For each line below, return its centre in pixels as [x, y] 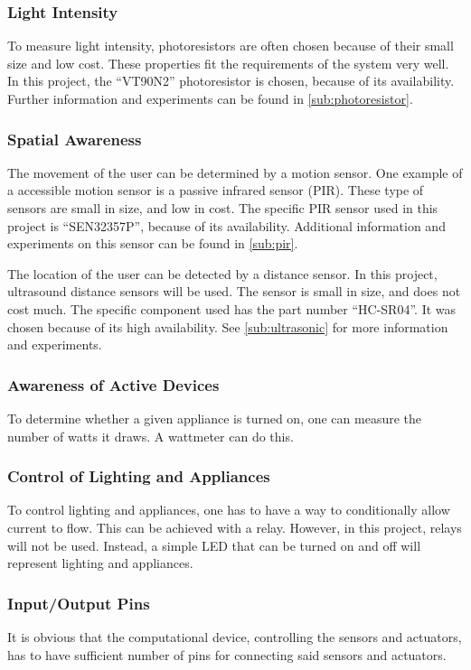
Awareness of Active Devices [113, 384]
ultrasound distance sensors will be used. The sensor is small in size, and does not [234, 291]
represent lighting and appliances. [100, 563]
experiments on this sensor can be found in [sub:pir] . [153, 243]
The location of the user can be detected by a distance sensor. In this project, [222, 273]
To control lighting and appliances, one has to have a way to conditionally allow [229, 510]
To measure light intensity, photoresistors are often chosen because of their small [231, 46]
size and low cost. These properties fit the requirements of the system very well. [228, 63]
